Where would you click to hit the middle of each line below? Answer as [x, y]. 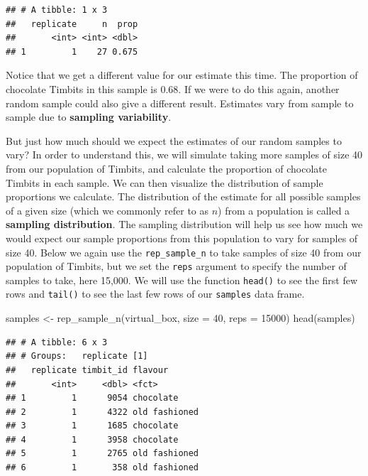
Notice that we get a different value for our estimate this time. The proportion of [182, 75]
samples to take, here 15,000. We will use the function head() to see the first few [182, 280]
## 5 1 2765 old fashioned [102, 454]
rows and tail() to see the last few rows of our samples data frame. [155, 294]
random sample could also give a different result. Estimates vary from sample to [180, 103]
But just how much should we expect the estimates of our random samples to [174, 140]
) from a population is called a [284, 210]
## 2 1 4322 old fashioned [102, 412]
